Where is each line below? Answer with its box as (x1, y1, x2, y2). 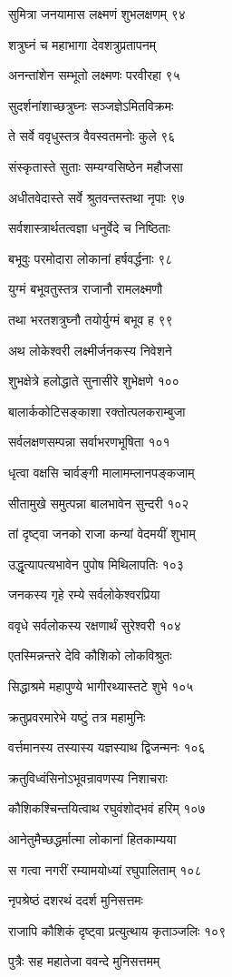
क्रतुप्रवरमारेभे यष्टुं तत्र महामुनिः (8, 707, 146, 726)
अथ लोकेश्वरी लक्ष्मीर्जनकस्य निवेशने (8, 340, 172, 359)
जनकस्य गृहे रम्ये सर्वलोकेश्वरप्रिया (8, 585, 160, 604)
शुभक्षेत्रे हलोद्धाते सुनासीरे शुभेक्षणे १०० (8, 371, 179, 390)
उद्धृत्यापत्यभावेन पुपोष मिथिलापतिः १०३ (8, 554, 184, 573)
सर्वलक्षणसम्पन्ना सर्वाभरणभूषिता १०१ (8, 432, 170, 451)
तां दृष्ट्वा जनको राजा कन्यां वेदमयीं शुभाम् (8, 524, 196, 543)
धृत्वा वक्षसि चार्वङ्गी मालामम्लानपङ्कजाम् (8, 462, 195, 481)
